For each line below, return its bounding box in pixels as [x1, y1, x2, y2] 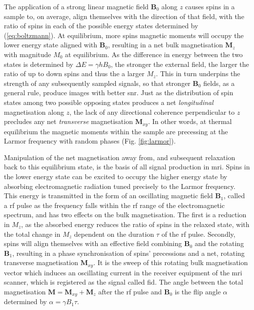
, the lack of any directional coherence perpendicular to [69, 106, 235, 117]
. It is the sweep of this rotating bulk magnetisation [93, 257, 248, 268]
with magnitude [4, 49, 51, 59]
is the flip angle [174, 286, 221, 296]
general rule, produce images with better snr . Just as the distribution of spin [4, 87, 233, 98]
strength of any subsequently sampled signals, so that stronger [4, 78, 190, 88]
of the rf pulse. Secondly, [161, 228, 235, 239]
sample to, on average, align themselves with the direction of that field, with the [4, 11, 244, 21]
